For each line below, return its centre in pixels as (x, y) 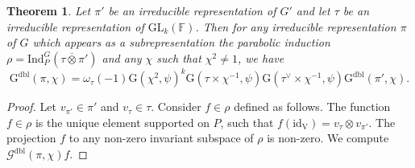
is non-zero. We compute (328, 138)
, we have (261, 57)
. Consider (176, 107)
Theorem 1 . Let (49, 10)
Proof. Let (31, 107)
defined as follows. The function (312, 107)
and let (313, 10)
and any (122, 57)
